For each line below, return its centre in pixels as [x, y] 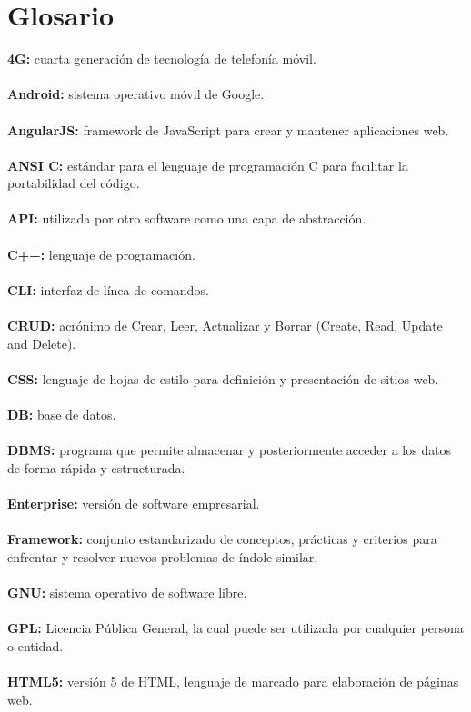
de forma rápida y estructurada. [96, 467]
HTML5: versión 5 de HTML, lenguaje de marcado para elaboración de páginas [233, 681]
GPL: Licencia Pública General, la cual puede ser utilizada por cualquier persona [235, 628]
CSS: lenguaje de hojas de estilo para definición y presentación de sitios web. [223, 378]
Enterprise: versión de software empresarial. [134, 503]
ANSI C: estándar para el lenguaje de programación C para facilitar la [208, 165]
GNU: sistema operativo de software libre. [127, 592]
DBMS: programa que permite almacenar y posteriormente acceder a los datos [230, 450]
